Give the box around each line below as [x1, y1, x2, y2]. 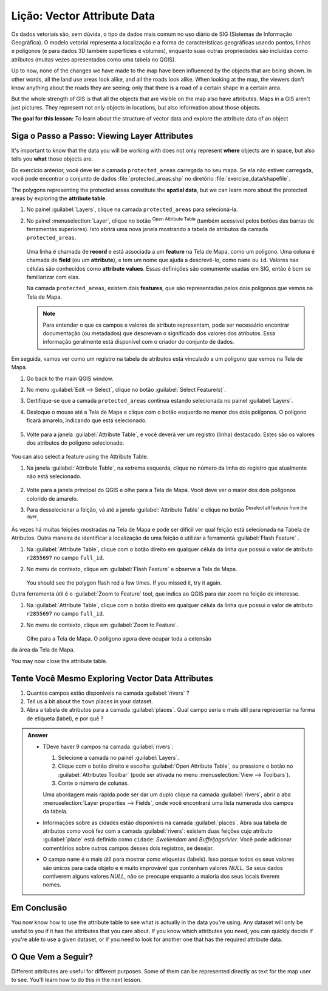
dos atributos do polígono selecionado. [26, 439, 125, 447]
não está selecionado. [26, 473, 82, 480]
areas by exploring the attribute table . [11, 195, 108, 202]
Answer [27, 732, 48, 739]
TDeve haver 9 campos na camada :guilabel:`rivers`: [43, 743, 174, 750]
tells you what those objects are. [11, 155, 94, 162]
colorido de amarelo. [26, 495, 78, 502]
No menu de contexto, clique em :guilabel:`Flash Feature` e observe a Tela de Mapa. [26, 565, 237, 572]
